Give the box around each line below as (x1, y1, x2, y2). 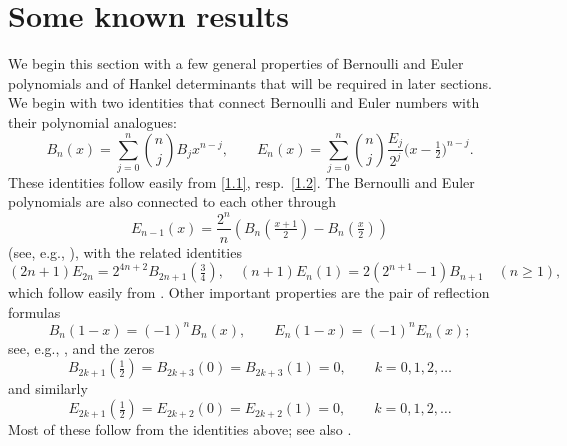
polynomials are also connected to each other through (8, 191, 337, 212)
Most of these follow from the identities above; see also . (8, 419, 352, 440)
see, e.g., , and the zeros (8, 337, 155, 358)
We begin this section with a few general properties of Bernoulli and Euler (8, 53, 464, 74)
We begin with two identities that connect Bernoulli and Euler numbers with (8, 92, 480, 113)
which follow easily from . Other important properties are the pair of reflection (8, 282, 490, 303)
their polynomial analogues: (8, 111, 177, 132)
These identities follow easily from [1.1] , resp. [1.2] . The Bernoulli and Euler (8, 171, 475, 192)
